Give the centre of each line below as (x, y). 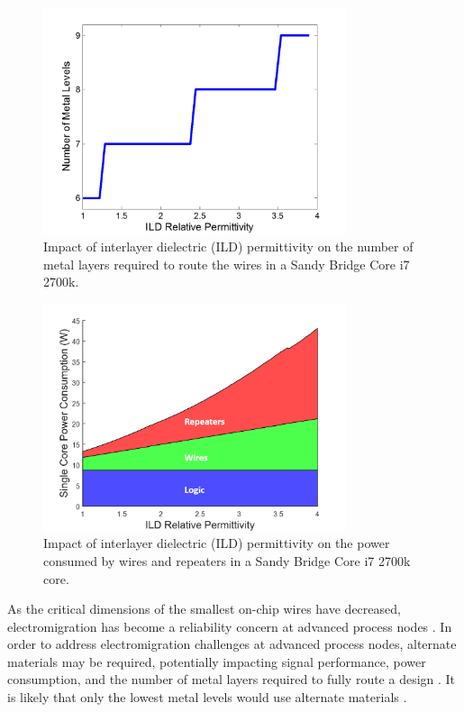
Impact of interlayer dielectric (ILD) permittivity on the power (217, 543)
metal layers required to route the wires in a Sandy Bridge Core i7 (227, 264)
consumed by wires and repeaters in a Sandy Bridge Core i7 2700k (227, 560)
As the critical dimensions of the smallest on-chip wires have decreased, (204, 609)
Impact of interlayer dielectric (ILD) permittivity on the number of (228, 246)
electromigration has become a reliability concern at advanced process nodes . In (230, 626)
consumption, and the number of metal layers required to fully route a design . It (232, 679)
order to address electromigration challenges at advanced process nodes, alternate (232, 644)
